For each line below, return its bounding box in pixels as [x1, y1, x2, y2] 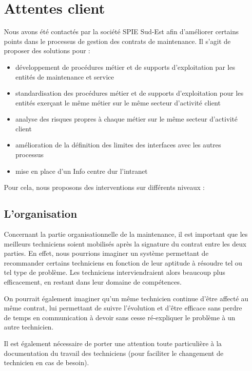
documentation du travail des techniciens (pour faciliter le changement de [4, 348, 224, 358]
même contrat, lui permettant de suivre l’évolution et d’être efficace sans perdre [4, 303, 242, 313]
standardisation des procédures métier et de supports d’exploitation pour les [15, 88, 244, 98]
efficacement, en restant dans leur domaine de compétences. [4, 277, 182, 287]
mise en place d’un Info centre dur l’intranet [15, 165, 148, 176]
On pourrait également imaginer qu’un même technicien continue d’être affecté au [4, 293, 249, 303]
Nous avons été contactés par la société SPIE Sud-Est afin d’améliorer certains [4, 26, 239, 37]
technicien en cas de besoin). [4, 357, 89, 368]
